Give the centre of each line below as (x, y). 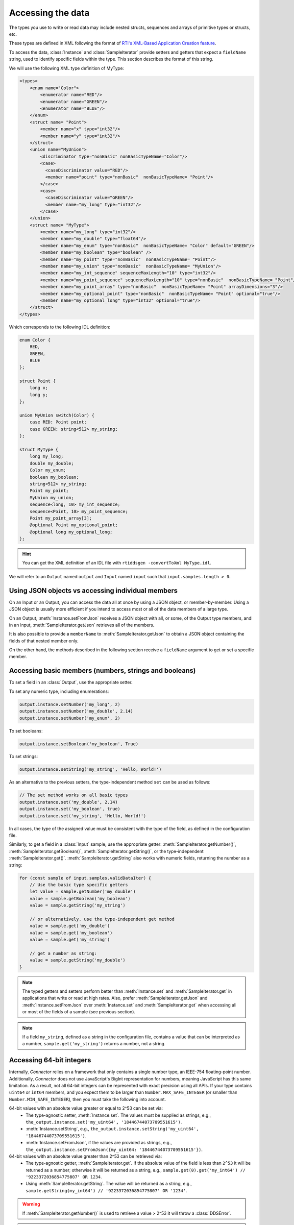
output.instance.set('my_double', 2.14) (68, 802)
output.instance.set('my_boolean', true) (70, 809)
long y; (39, 395)
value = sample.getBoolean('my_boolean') (80, 898)
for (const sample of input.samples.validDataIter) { (85, 878)
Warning (31, 1204)
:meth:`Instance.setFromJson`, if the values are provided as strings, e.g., (99, 1143)
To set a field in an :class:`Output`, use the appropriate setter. (71, 682)
